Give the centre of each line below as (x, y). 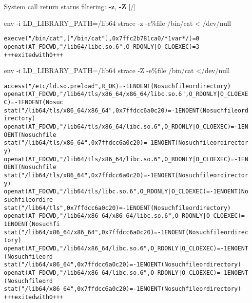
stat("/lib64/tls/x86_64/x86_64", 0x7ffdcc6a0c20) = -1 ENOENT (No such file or (125, 110)
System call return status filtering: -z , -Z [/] (70, 6)
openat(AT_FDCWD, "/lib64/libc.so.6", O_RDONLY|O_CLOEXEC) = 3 (102, 47)
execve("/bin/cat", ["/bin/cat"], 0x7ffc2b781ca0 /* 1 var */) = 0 (102, 39)
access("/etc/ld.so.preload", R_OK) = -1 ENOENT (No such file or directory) (117, 86)
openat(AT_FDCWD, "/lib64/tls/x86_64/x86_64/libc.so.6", (97, 94)
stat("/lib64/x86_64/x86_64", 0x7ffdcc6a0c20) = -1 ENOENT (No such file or (117, 232)
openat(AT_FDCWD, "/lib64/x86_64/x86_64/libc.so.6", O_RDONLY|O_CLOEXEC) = (124, 216)
